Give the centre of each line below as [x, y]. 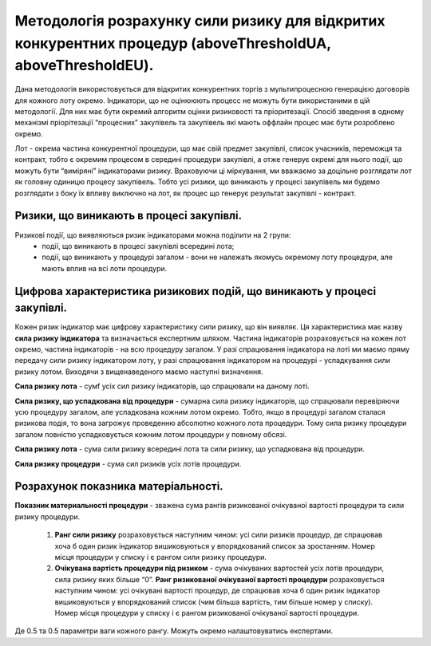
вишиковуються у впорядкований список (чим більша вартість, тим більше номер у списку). [214, 601]
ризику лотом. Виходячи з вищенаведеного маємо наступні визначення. [139, 372]
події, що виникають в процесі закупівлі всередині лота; [138, 246]
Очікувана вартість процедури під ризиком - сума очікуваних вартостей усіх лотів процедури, [219, 568]
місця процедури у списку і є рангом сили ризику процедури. [161, 557]
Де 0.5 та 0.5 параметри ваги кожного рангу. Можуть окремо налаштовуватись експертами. [174, 631]
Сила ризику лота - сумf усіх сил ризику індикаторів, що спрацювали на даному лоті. [162, 386]
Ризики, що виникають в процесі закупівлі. [129, 216]
